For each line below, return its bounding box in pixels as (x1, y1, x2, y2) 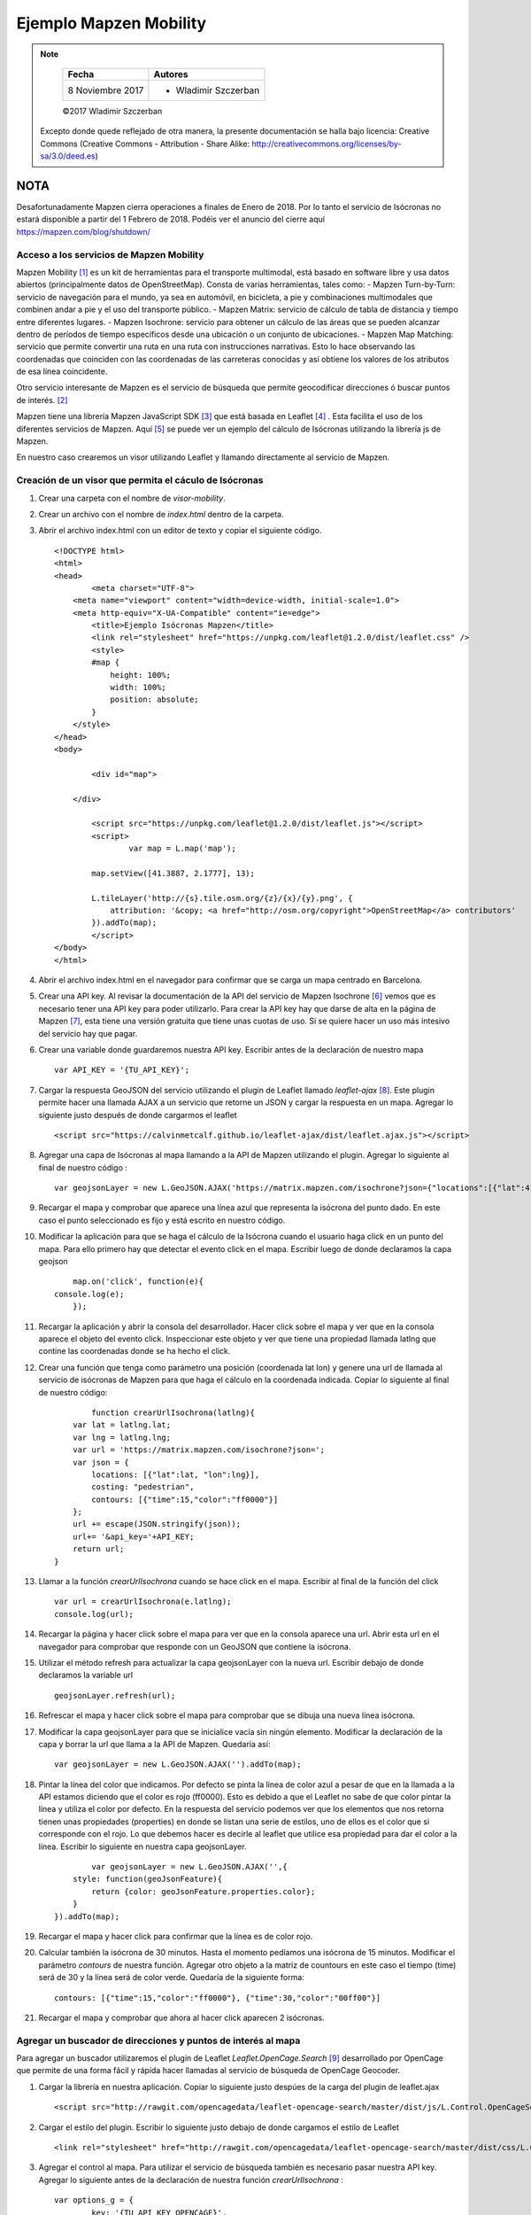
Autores (153, 67, 189, 80)
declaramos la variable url (38, 1670, 133, 1681)
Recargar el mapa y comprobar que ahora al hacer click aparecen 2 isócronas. (38, 2012, 325, 2023)
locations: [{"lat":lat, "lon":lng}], (91, 1469, 260, 1480)
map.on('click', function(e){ (72, 1277, 204, 1286)
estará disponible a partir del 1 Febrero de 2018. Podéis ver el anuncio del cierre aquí (16, 214, 325, 225)
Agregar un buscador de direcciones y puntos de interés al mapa (16, 2034, 301, 2047)
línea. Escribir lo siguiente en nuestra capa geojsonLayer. (38, 1841, 247, 1852)
